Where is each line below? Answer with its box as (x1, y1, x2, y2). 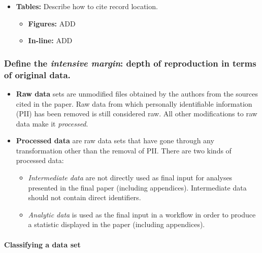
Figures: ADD (28, 18, 76, 28)
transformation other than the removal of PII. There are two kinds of (16, 145, 232, 155)
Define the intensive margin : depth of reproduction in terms (4, 56, 256, 69)
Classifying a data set (4, 239, 81, 249)
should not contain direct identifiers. (28, 192, 141, 203)
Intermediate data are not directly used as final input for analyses (28, 172, 233, 183)
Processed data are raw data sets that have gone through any (16, 135, 214, 146)
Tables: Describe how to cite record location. (16, 1, 158, 11)
